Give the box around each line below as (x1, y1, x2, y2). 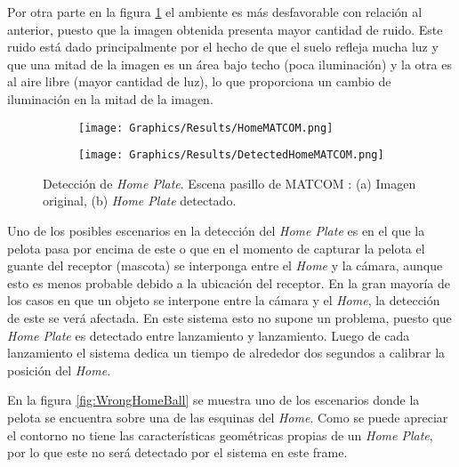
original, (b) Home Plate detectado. (43, 191, 237, 210)
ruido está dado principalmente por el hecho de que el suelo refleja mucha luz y (7, 37, 439, 56)
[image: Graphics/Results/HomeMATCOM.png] (78, 121, 334, 134)
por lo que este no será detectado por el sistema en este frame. (7, 443, 348, 462)
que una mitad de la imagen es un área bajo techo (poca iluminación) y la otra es (7, 54, 452, 73)
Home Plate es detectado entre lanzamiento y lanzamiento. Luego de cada (7, 326, 410, 344)
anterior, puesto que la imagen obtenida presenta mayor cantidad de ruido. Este (7, 20, 443, 38)
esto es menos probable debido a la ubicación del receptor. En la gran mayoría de (7, 273, 450, 292)
